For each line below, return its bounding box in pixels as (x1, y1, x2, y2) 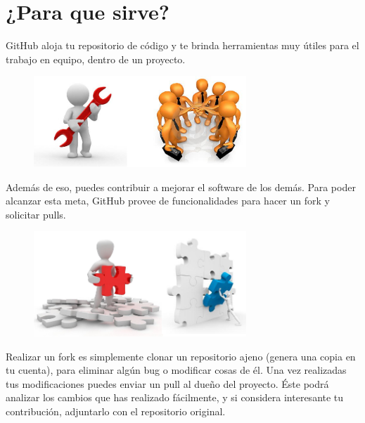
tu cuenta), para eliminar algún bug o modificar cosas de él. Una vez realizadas (6, 363, 347, 377)
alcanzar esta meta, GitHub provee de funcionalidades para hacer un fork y (6, 193, 330, 208)
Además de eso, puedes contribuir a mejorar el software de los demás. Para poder (6, 179, 356, 194)
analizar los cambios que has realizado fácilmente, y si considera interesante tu (6, 390, 344, 405)
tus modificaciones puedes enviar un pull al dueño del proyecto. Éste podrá (6, 376, 329, 391)
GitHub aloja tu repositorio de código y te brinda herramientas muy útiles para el (6, 38, 359, 53)
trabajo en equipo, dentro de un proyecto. (6, 51, 186, 66)
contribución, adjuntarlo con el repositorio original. (6, 403, 226, 418)
